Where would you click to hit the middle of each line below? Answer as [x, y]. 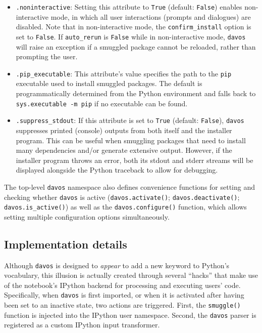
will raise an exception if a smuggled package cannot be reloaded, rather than [136, 46]
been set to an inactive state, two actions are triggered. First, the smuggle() [122, 305]
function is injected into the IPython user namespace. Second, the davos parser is [130, 315]
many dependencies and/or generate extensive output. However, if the [124, 150]
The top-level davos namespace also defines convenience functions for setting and [130, 186]
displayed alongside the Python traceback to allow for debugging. [117, 170]
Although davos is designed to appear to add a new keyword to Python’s [117, 265]
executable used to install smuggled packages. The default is [109, 83]
